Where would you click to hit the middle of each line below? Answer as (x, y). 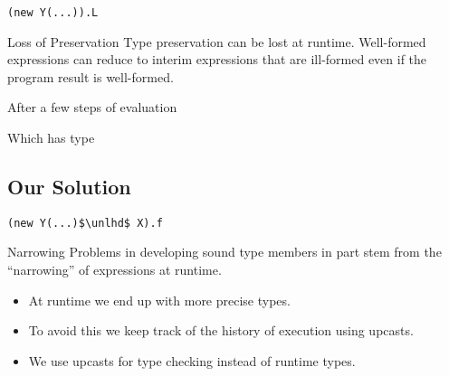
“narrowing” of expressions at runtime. (115, 270)
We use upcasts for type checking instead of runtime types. (192, 360)
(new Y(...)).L (53, 13)
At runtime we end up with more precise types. (159, 300)
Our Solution (69, 187)
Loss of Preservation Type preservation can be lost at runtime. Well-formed (217, 41)
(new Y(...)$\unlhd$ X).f (85, 223)
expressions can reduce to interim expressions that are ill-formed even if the (217, 59)
